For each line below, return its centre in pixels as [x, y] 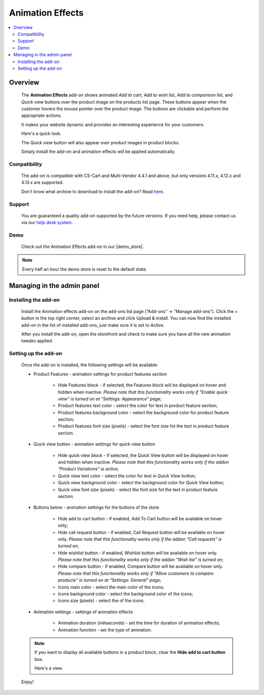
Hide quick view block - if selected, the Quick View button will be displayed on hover [143, 455]
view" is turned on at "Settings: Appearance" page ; [110, 399]
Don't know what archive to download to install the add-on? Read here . [93, 191]
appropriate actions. [42, 115]
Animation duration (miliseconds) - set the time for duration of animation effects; [139, 623]
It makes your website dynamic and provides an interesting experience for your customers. [113, 124]
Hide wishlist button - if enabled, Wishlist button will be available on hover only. [138, 553]
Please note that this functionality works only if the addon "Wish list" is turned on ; [141, 560]
